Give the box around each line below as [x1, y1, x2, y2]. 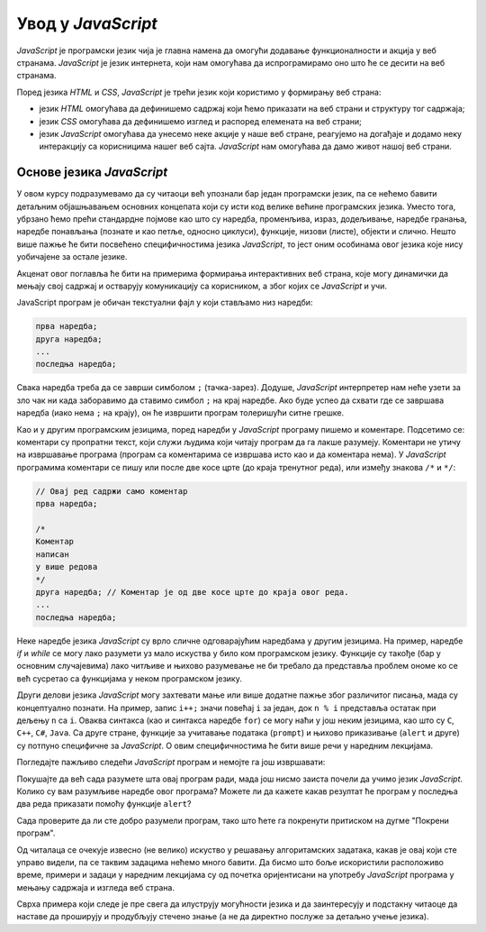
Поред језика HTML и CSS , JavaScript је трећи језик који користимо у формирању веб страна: [16, 87, 382, 97]
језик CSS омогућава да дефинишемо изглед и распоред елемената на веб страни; [39, 115, 362, 126]
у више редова [35, 562, 98, 572]
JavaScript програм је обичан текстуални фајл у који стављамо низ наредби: [16, 297, 313, 308]
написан [35, 549, 69, 559]
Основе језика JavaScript [16, 165, 168, 180]
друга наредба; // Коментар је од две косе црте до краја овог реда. [35, 587, 349, 597]
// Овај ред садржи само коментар [35, 486, 188, 496]
